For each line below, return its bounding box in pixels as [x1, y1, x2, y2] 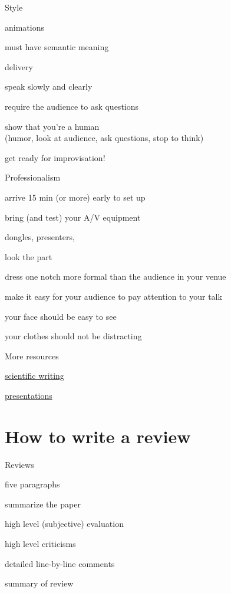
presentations [5, 389, 52, 401]
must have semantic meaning [5, 41, 109, 53]
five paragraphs [5, 478, 60, 490]
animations [5, 21, 44, 33]
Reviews [5, 458, 34, 470]
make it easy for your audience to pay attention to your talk [5, 290, 222, 302]
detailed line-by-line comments [5, 557, 115, 569]
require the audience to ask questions [5, 100, 139, 112]
